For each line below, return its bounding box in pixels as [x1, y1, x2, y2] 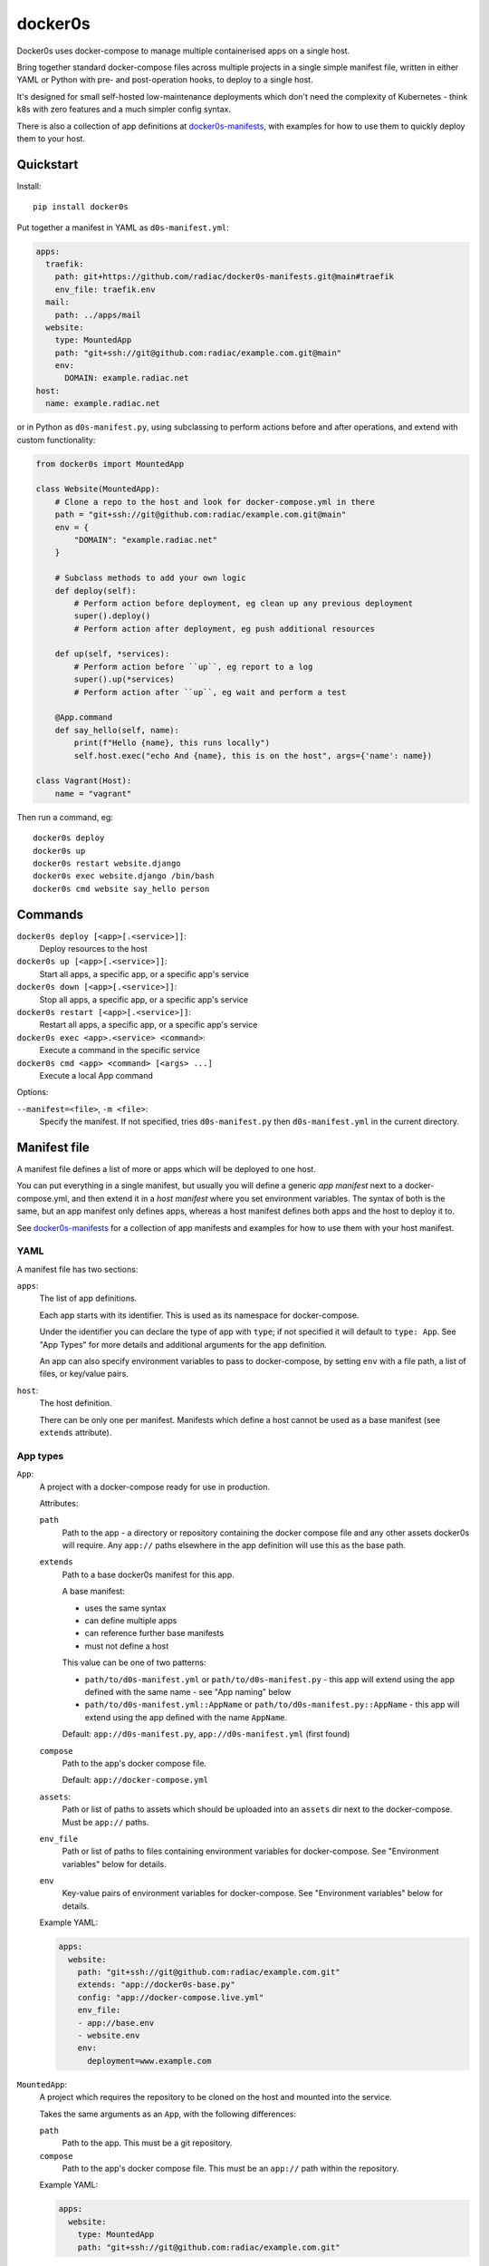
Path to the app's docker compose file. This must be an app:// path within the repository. [62, 2163, 399, 2174]
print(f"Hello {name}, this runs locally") [73, 738, 271, 748]
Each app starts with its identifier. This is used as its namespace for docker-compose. [39, 1310, 360, 1321]
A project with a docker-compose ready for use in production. [39, 1481, 271, 1492]
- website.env [77, 2030, 140, 2040]
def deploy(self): [54, 586, 137, 596]
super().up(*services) [73, 674, 176, 684]
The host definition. [39, 1398, 112, 1409]
